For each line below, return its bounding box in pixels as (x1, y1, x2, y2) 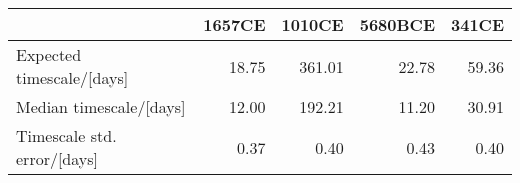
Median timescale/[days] (16, 95, 186, 118)
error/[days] (16, 147, 99, 170)
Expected (16, 43, 82, 66)
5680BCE (359, 13, 435, 36)
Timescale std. (16, 124, 117, 147)
